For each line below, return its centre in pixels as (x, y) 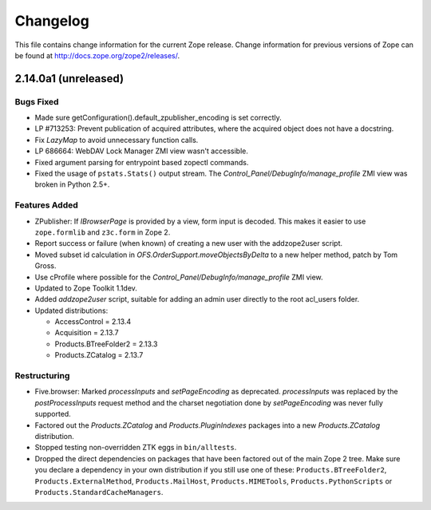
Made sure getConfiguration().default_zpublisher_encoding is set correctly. (158, 118)
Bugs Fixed (37, 101)
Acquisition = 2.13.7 (87, 333)
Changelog (52, 21)
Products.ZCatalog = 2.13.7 (99, 355)
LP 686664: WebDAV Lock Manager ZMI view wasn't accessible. (142, 151)
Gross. (45, 266)
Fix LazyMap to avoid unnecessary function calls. (117, 140)
